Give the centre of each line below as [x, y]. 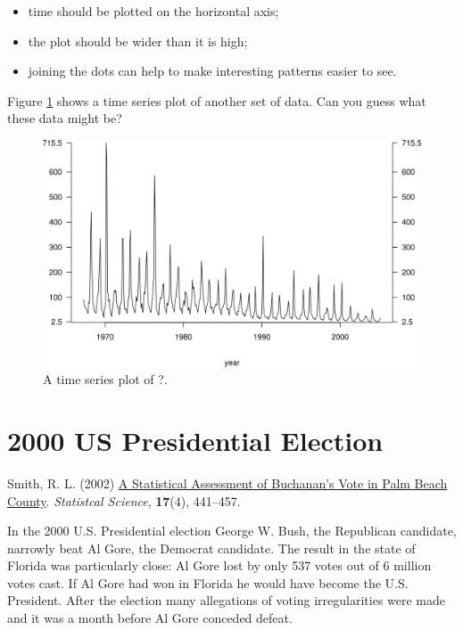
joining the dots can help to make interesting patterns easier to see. [212, 71]
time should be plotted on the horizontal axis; [153, 11]
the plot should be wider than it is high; [138, 41]
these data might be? [65, 118]
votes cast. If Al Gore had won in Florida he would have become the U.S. [208, 582]
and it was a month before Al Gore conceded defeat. [150, 618]
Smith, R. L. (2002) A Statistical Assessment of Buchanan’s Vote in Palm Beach [227, 483]
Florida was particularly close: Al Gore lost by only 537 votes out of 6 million [219, 565]
